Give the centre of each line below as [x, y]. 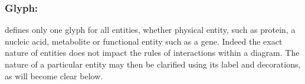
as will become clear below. [54, 75]
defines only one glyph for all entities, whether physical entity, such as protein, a [150, 30]
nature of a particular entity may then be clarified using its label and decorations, [153, 64]
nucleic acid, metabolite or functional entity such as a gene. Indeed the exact [144, 41]
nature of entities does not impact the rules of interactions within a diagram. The [152, 53]
